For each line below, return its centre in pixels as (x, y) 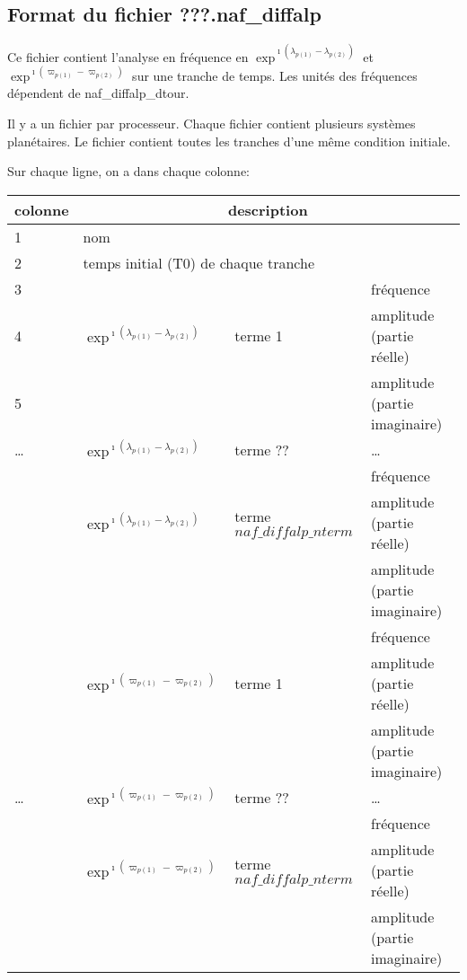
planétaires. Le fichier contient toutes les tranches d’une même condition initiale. (229, 141)
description (268, 209)
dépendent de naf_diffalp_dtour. (98, 93)
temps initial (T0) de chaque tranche (199, 262)
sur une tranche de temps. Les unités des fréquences (275, 75)
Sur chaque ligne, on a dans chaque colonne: (129, 171)
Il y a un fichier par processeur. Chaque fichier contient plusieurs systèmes (211, 123)
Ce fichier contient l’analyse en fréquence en (128, 56)
